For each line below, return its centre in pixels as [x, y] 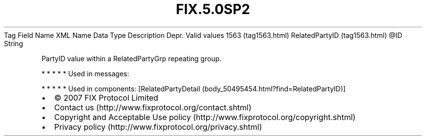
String [14, 43]
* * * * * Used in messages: [85, 73]
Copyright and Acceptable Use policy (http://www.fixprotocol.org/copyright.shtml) [205, 117]
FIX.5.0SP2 [213, 9]
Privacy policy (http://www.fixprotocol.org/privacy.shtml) [158, 127]
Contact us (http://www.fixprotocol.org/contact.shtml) [153, 107]
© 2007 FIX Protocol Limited [106, 97]
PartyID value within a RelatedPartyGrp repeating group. [132, 58]
